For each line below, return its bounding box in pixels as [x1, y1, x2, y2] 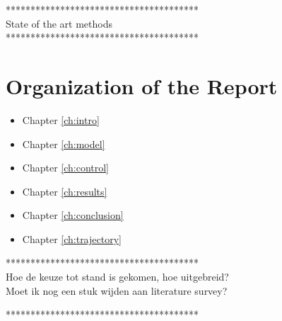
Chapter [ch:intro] [22, 112, 100, 127]
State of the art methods [6, 16, 113, 30]
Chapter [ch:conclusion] [22, 208, 124, 223]
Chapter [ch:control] [22, 160, 110, 175]
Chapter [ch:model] [22, 136, 105, 151]
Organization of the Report [6, 71, 278, 100]
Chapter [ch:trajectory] [22, 231, 122, 246]
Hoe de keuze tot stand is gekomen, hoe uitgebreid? [6, 269, 229, 284]
